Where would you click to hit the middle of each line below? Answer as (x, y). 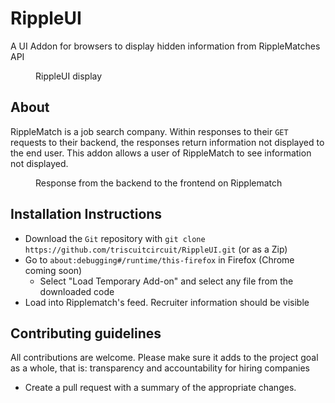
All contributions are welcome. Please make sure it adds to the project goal (164, 358)
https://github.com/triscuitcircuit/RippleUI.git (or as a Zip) (156, 249)
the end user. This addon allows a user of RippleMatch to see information (161, 153)
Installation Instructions (86, 214)
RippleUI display (69, 76)
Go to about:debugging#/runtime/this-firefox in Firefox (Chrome (159, 259)
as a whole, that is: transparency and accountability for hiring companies (160, 368)
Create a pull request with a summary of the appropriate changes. (160, 388)
